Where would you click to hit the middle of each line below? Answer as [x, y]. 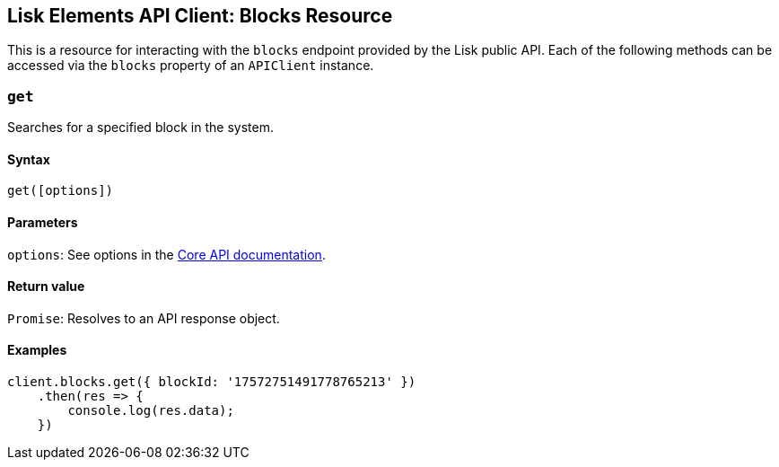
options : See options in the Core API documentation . [166, 254]
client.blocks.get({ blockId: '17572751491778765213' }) [212, 382]
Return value [46, 286]
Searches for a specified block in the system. [140, 128]
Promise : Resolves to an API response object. [144, 318]
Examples [37, 350]
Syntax [29, 159]
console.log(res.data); [151, 411]
